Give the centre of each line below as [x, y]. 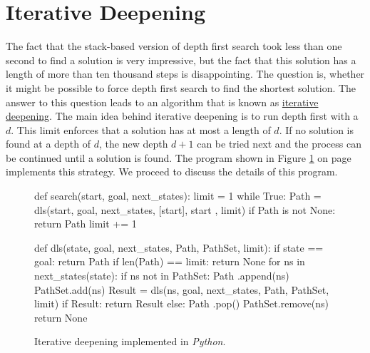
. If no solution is [317, 129]
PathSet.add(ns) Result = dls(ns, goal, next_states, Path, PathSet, [182, 289]
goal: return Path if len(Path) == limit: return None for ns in [170, 261]
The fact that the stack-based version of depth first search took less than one [174, 46]
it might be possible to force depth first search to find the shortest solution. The [181, 87]
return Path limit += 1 [86, 224]
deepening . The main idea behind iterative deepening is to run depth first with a [182, 116]
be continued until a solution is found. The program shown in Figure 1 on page [179, 157]
